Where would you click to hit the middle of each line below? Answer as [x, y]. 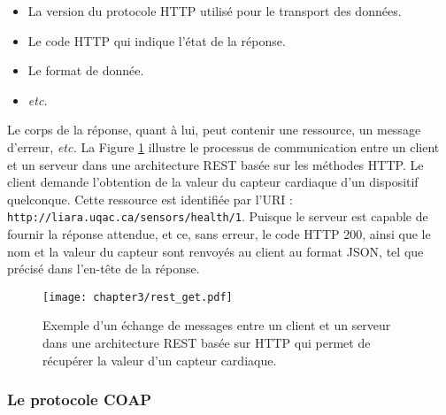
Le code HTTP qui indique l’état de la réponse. [157, 40]
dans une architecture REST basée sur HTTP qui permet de [207, 343]
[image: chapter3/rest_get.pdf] [138, 297]
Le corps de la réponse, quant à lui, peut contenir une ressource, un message [214, 130]
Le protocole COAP [80, 400]
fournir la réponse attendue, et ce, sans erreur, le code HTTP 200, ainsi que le [219, 234]
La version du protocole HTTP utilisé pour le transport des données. [215, 11]
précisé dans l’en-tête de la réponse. [104, 269]
